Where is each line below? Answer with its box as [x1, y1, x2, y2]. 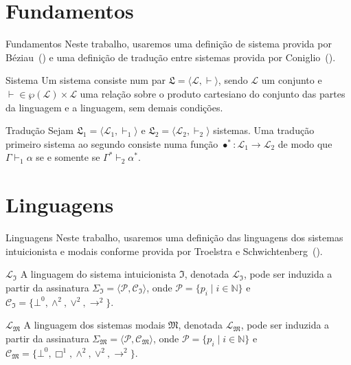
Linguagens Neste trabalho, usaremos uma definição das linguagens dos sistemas [5, 230, 343, 244]
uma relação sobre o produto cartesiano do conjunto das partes [80, 86, 346, 100]
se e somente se [36, 150, 100, 164]
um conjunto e [261, 73, 322, 87]
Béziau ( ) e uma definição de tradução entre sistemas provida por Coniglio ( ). [5, 49, 336, 64]
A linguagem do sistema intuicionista [20, 267, 177, 281]
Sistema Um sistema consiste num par [5, 73, 166, 87]
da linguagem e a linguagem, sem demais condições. [5, 100, 223, 114]
